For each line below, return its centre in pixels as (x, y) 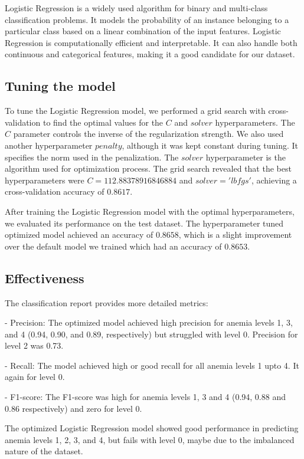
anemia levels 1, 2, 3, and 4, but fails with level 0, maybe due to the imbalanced (150, 439)
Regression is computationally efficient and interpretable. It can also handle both (151, 42)
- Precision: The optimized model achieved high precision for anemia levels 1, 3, (149, 322)
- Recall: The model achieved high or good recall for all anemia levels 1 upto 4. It (152, 365)
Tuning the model (60, 86)
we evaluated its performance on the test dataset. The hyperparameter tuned (144, 223)
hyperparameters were (45, 180)
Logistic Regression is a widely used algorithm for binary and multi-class (136, 8)
